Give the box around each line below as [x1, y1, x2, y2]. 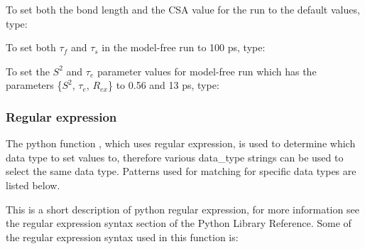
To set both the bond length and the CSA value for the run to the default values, [6, 2, 360, 16]
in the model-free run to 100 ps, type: [102, 40, 266, 55]
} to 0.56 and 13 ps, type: [107, 78, 219, 92]
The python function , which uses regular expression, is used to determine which [6, 136, 356, 151]
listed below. [6, 177, 60, 192]
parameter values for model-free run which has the [97, 63, 317, 78]
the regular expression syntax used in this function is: [6, 229, 239, 244]
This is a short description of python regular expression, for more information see [6, 201, 359, 216]
